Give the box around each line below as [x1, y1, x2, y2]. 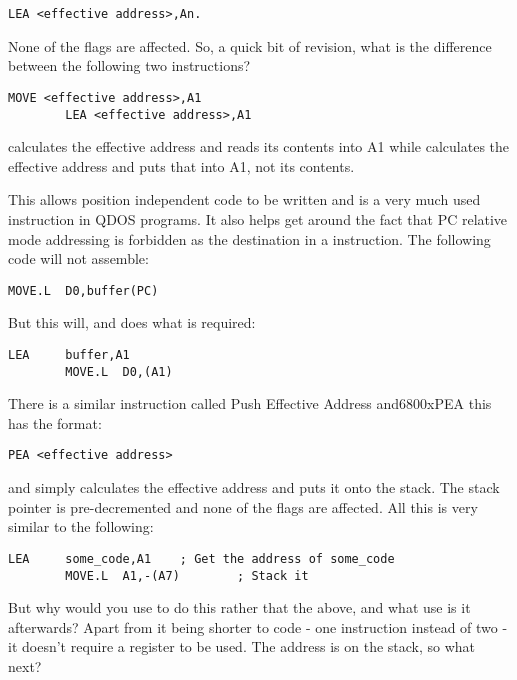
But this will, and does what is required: [8, 312, 256, 333]
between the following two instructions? [8, 55, 251, 76]
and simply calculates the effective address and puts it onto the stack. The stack [8, 477, 500, 498]
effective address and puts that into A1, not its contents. [8, 155, 355, 176]
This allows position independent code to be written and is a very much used [8, 189, 481, 210]
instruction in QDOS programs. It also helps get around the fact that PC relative [8, 208, 508, 229]
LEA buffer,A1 [8, 347, 130, 362]
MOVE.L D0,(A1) [65, 364, 173, 379]
